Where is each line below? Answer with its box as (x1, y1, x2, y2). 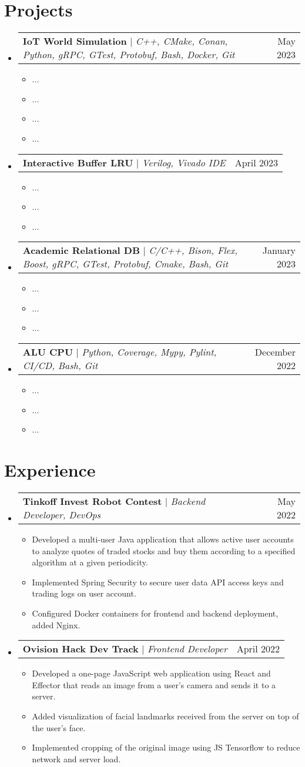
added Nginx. (32, 618, 81, 631)
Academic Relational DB (22, 243, 140, 257)
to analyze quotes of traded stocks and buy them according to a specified (32, 544, 296, 557)
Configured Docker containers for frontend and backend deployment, (32, 607, 279, 619)
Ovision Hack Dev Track (22, 642, 139, 656)
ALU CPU (22, 345, 73, 359)
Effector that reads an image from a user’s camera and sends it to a (32, 678, 276, 691)
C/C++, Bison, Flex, (149, 243, 238, 257)
